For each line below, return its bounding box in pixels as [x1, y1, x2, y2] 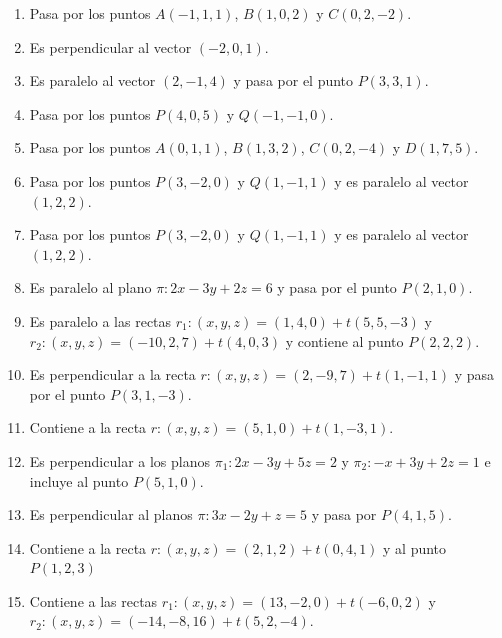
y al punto [383, 537, 447, 558]
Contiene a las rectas [29, 590, 158, 611]
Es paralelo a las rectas [29, 310, 172, 331]
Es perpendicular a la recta [29, 364, 196, 385]
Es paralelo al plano [29, 277, 152, 298]
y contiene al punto [285, 330, 404, 351]
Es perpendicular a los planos [29, 450, 210, 471]
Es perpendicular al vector [29, 36, 192, 57]
